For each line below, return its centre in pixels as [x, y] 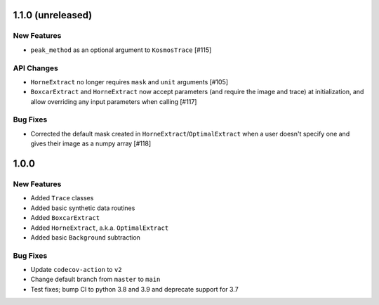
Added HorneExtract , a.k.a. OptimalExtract [100, 228]
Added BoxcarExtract [65, 218]
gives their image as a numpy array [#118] [91, 143]
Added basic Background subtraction [85, 237]
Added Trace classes [62, 198]
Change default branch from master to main [95, 279]
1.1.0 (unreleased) [53, 15]
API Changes [36, 68]
